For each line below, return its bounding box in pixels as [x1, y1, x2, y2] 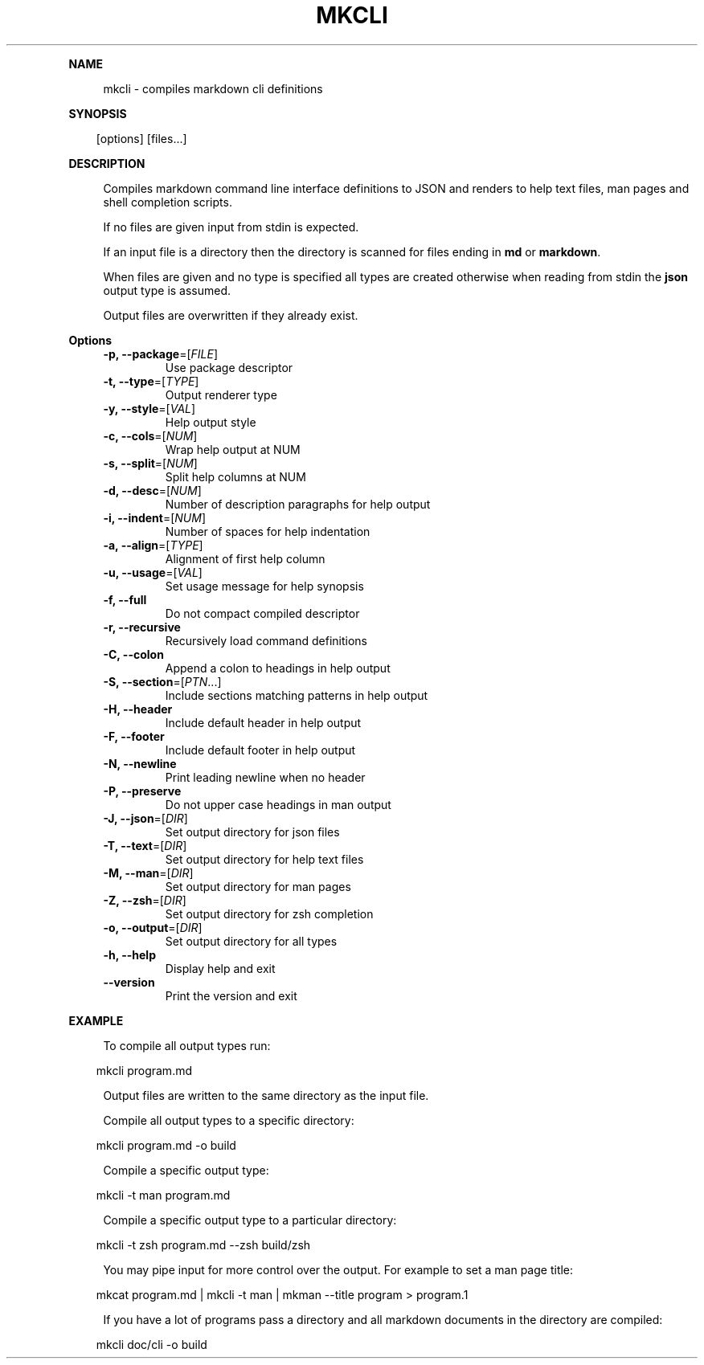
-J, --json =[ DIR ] [103, 811, 188, 825]
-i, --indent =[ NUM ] [103, 510, 207, 525]
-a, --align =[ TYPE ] [103, 537, 203, 552]
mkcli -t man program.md [96, 1187, 231, 1202]
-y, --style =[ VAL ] [103, 401, 196, 415]
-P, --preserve [103, 783, 182, 798]
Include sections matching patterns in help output [165, 688, 428, 702]
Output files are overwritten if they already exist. [103, 308, 358, 322]
